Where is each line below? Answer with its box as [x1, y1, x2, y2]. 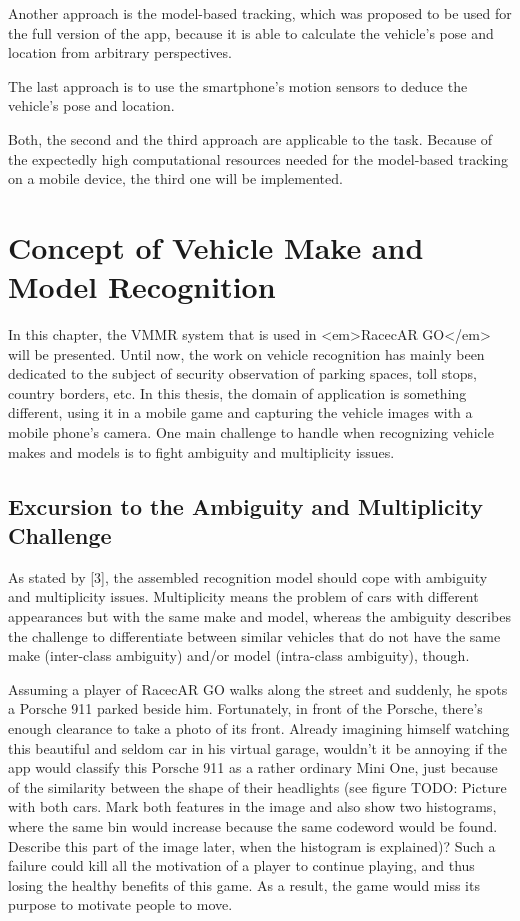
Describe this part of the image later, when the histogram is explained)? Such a [8, 835, 496, 856]
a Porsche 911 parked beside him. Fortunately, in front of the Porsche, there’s [8, 698, 483, 719]
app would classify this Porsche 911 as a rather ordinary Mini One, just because [8, 757, 498, 778]
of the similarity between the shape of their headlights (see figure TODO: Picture [8, 776, 507, 797]
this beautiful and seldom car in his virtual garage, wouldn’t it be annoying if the [8, 737, 507, 758]
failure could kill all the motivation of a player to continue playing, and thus [8, 855, 475, 876]
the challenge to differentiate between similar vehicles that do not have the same [8, 625, 501, 646]
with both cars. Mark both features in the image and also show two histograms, [8, 796, 497, 817]
